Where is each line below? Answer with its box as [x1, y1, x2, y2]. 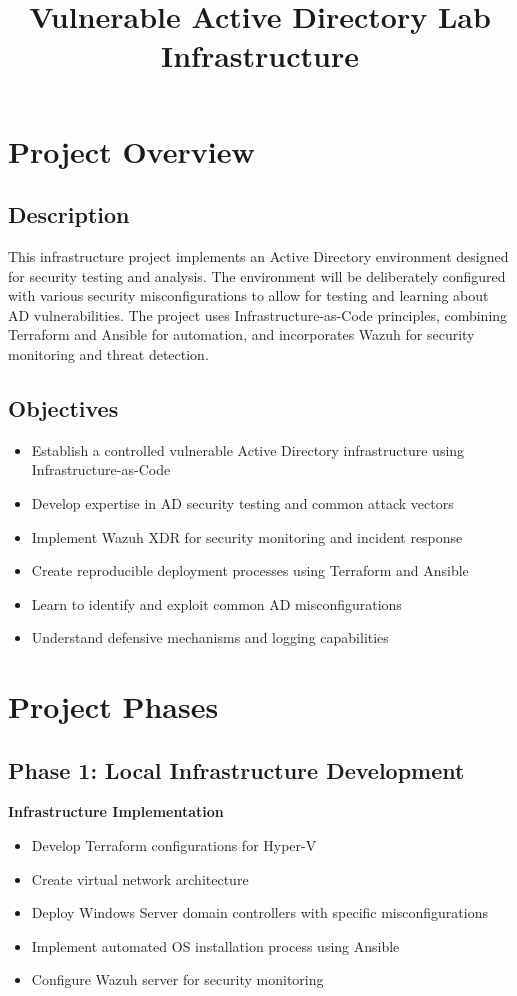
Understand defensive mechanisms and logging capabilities [31, 627, 389, 648]
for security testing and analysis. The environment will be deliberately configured [8, 265, 506, 286]
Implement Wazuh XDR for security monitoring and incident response [31, 526, 463, 547]
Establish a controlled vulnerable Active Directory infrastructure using [31, 439, 465, 460]
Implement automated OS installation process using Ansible [31, 935, 400, 956]
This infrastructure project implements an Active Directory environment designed [8, 245, 509, 266]
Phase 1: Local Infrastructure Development [8, 754, 465, 785]
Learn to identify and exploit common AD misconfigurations [31, 593, 402, 614]
